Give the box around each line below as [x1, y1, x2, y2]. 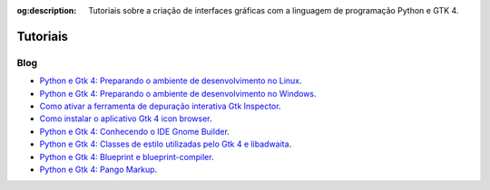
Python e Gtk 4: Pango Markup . [39, 164, 158, 175]
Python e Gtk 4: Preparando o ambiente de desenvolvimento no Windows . [39, 88, 317, 99]
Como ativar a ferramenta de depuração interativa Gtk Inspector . [39, 100, 281, 111]
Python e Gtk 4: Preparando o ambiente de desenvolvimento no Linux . [39, 75, 303, 86]
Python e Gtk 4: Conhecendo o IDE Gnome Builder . [39, 126, 230, 137]
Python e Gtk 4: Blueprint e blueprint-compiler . [39, 151, 214, 162]
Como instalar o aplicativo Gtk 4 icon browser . [39, 113, 212, 124]
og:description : [16, 5, 77, 15]
